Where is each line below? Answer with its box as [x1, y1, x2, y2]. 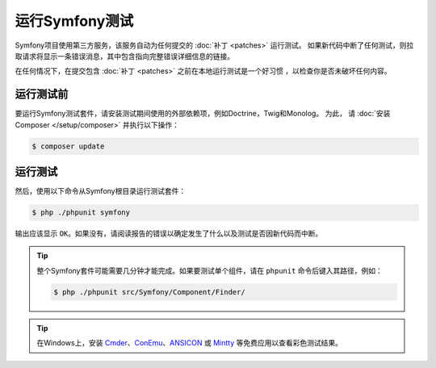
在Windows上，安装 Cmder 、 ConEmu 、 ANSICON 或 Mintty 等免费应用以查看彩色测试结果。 [36, 338, 343, 348]
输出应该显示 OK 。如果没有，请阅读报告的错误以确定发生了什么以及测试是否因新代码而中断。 [15, 228, 323, 238]
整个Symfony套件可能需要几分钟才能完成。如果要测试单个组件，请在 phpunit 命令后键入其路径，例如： [36, 266, 384, 275]
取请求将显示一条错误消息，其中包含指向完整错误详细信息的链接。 [15, 51, 234, 61]
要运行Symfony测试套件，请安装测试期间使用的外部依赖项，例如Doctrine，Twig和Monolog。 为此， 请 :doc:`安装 [15, 109, 391, 119]
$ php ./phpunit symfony [31, 208, 131, 217]
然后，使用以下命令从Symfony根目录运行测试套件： [15, 186, 187, 196]
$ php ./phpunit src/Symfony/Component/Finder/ [53, 287, 245, 296]
